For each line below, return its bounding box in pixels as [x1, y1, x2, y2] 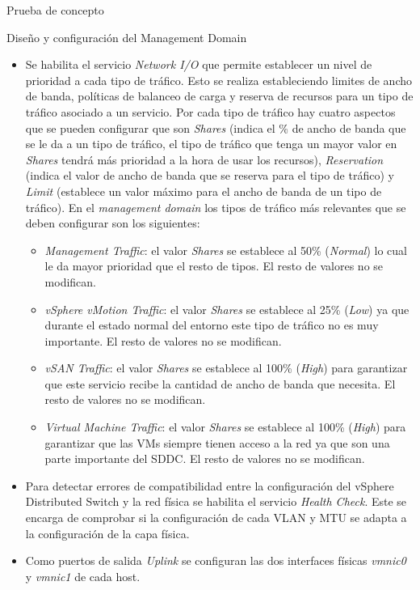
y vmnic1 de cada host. [25, 567, 141, 584]
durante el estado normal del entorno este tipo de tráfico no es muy [44, 316, 379, 333]
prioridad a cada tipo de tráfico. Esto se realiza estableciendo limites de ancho [25, 71, 412, 88]
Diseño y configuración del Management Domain [6, 28, 247, 45]
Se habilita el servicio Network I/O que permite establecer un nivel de [25, 56, 372, 73]
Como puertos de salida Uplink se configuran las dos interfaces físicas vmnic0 [25, 552, 406, 569]
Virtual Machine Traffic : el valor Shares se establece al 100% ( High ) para [44, 418, 406, 435]
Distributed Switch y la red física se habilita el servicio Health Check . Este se [25, 493, 407, 510]
